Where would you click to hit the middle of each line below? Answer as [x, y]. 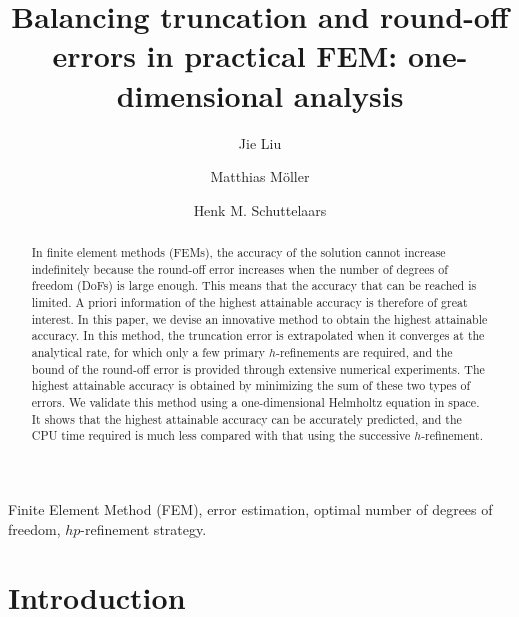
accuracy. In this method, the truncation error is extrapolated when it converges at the [258, 335]
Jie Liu [260, 142]
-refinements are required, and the [364, 352]
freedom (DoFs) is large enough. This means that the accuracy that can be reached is [254, 285]
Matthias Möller [260, 176]
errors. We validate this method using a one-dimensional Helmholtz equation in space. [255, 401]
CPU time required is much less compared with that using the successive [221, 435]
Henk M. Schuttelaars [260, 209]
